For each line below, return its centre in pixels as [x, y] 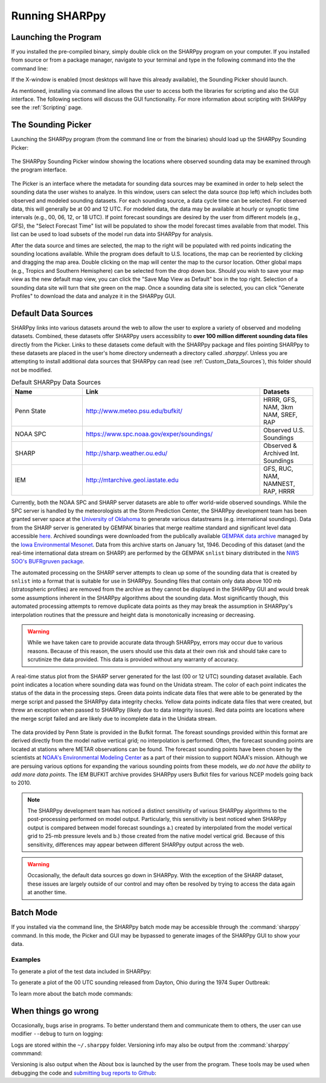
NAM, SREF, [280, 415]
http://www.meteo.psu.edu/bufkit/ [134, 411]
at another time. [47, 892]
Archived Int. [281, 453]
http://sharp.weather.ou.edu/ [126, 453]
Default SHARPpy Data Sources [56, 382]
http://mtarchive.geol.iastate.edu [132, 480]
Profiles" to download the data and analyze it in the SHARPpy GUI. [94, 296]
